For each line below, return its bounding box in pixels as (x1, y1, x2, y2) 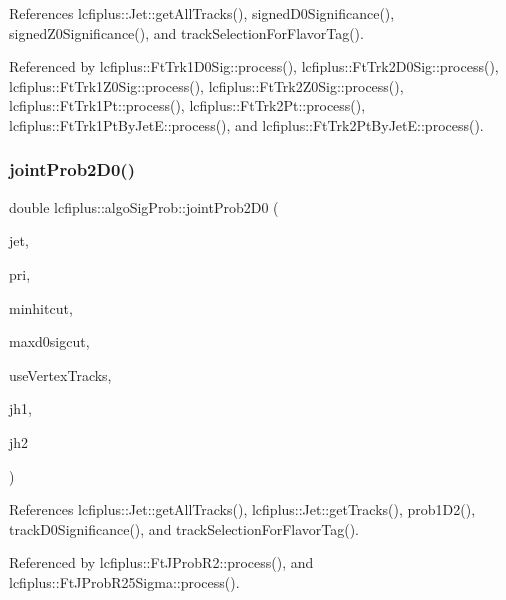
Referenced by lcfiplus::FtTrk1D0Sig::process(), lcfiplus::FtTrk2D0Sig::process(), (9, 56, 499, 77)
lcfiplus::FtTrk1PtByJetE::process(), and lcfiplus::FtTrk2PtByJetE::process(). (9, 114, 484, 135)
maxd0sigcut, (9, 331, 90, 352)
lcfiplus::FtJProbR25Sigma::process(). (9, 571, 240, 592)
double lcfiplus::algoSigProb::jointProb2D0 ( (9, 196, 279, 217)
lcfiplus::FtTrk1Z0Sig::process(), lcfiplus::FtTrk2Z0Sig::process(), (9, 75, 404, 96)
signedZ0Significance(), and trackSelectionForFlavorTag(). (9, 22, 364, 43)
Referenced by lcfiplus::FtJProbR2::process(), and (9, 552, 314, 573)
